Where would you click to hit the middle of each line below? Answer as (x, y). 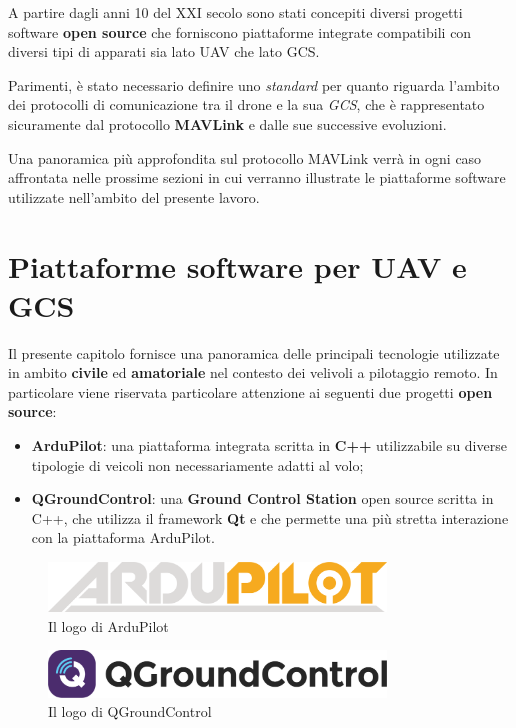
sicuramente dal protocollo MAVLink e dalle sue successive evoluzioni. (227, 123)
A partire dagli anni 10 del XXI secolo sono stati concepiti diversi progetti (235, 12)
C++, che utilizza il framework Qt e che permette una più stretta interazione (270, 517)
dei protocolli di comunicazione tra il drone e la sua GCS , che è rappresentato (246, 104)
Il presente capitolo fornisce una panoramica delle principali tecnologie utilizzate (254, 352)
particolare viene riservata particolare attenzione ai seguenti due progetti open (250, 391)
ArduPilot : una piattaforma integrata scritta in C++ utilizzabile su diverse (269, 445)
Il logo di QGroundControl (130, 711)
